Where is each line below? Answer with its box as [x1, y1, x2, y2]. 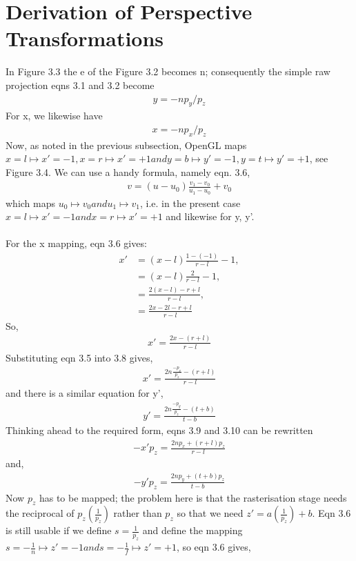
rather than [113, 506, 162, 520]
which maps [6, 195, 56, 210]
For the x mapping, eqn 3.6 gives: [6, 236, 147, 250]
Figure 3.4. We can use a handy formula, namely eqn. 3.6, [6, 164, 250, 179]
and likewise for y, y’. [166, 209, 255, 224]
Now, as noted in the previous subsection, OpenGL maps [6, 137, 247, 152]
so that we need [177, 506, 244, 520]
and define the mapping [142, 523, 243, 538]
